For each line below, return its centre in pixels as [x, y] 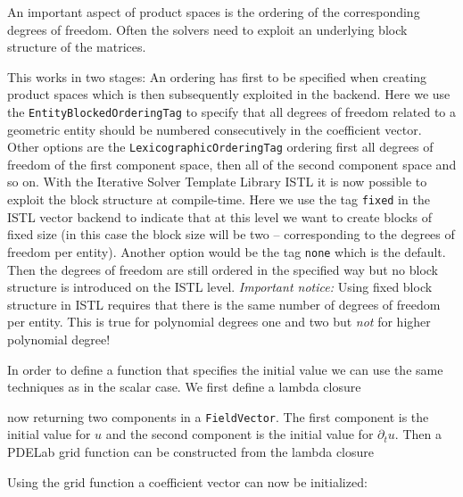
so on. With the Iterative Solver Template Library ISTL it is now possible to [217, 182]
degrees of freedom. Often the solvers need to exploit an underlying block [207, 29]
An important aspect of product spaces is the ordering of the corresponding [214, 12]
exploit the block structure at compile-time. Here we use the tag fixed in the [219, 199]
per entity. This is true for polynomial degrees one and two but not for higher [219, 322]
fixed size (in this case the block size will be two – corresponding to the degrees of [231, 234]
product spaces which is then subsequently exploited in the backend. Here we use [229, 94]
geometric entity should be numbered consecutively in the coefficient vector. [215, 129]
